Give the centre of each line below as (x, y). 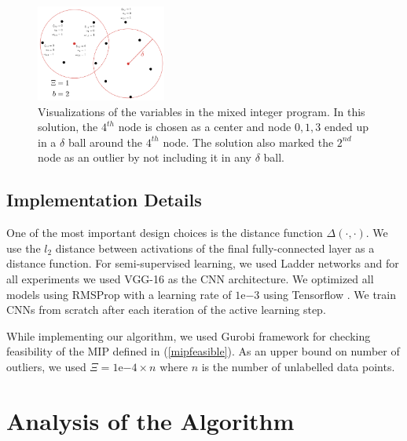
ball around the (105, 142)
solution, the (68, 127)
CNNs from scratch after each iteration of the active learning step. (166, 310)
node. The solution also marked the (248, 142)
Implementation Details (104, 200)
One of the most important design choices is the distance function (165, 233)
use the (24, 248)
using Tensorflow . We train (330, 294)
